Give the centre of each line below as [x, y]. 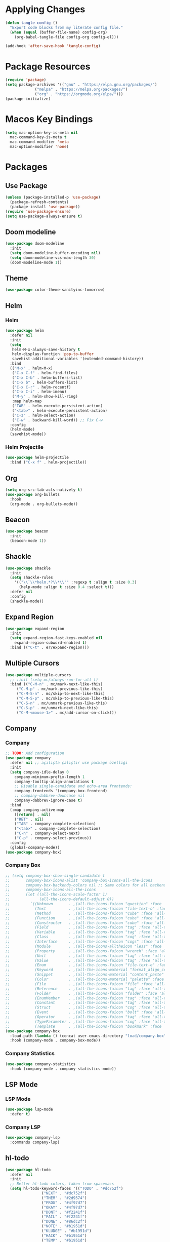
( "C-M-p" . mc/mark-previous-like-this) [59, 689]
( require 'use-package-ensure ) [38, 211]
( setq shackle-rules [31, 578]
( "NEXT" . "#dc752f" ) [64, 1193]
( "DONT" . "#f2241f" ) [64, 1212]
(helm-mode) [23, 430]
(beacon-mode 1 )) [28, 541]
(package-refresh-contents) [39, 202]
